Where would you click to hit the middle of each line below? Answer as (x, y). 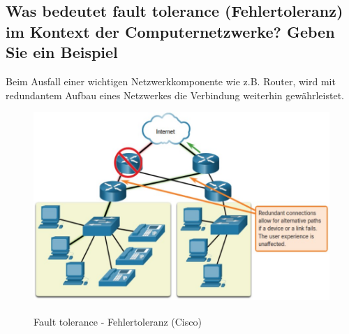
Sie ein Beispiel (62, 52)
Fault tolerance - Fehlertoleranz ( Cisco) (118, 322)
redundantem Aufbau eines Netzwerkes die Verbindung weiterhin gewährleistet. (175, 95)
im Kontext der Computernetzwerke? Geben (170, 31)
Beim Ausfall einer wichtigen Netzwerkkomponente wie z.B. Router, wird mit (171, 81)
